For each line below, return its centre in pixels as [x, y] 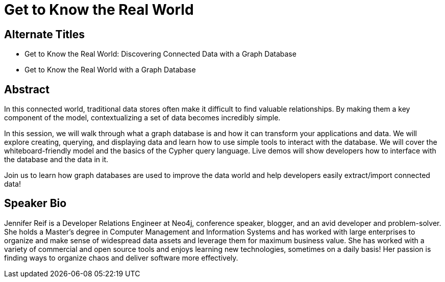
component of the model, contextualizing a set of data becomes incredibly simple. [142, 118]
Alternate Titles [45, 34]
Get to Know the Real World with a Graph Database [110, 70]
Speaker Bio [35, 203]
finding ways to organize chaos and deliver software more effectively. [121, 258]
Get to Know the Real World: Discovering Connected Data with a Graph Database [160, 54]
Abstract [27, 89]
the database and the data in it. [56, 160]
